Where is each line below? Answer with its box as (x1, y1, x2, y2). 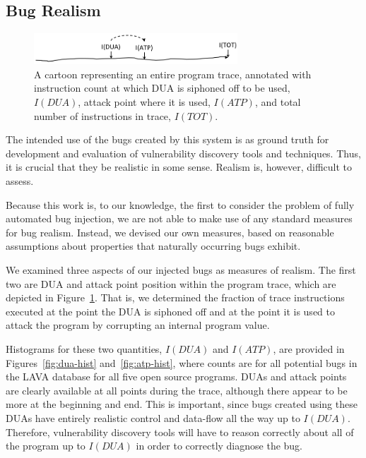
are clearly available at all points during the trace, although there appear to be (6, 382, 348, 397)
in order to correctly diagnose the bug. (136, 438, 303, 453)
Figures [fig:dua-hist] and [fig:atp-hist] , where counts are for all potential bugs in (6, 355, 358, 370)
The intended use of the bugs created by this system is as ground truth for (6, 132, 329, 147)
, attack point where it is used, (78, 95, 211, 109)
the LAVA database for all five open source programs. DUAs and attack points (6, 369, 347, 384)
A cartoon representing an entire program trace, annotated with (34, 66, 312, 81)
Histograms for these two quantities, (6, 341, 163, 356)
